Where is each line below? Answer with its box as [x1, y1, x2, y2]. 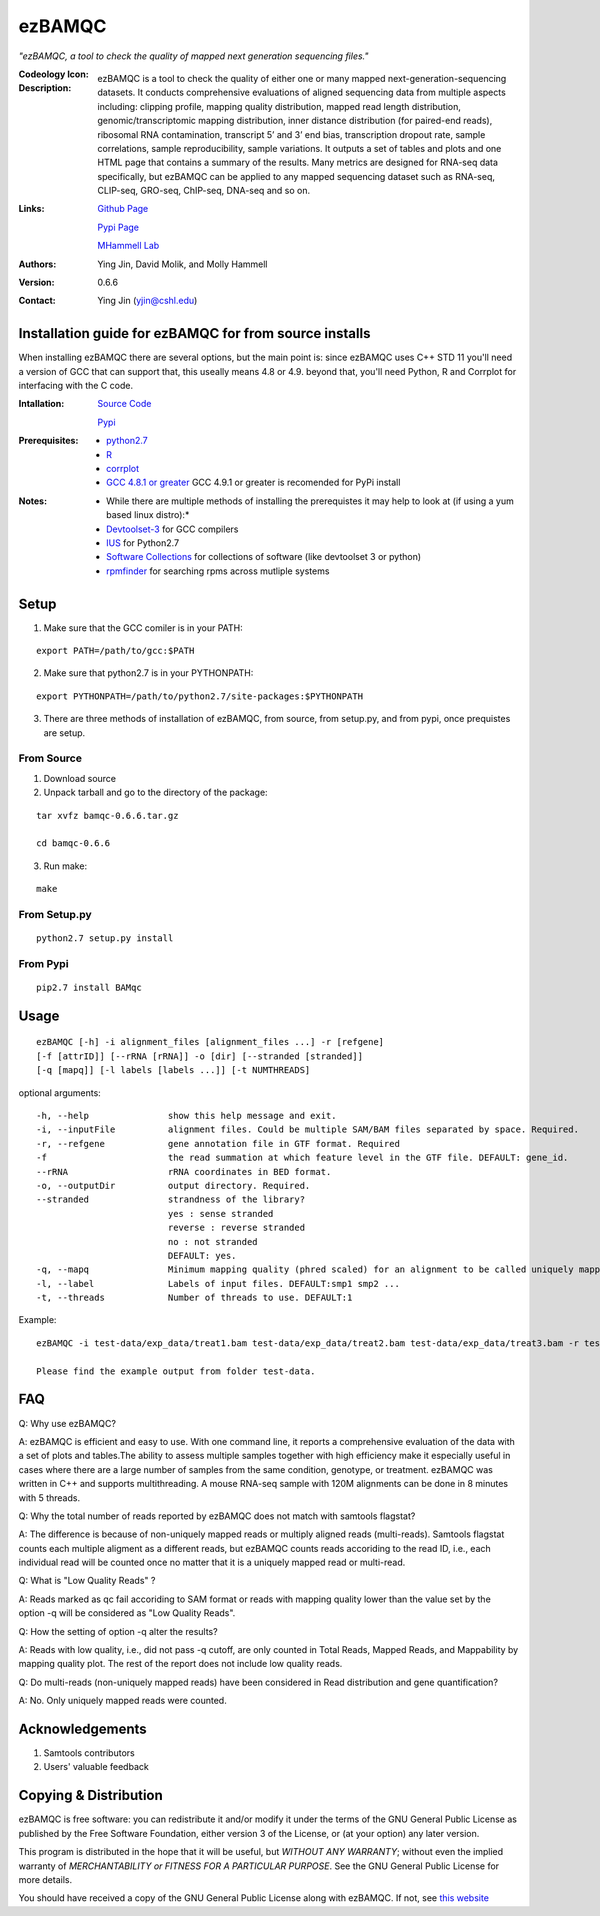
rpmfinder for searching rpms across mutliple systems [106, 565, 330, 577]
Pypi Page [97, 221, 140, 233]
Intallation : [18, 398, 65, 410]
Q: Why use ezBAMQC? [18, 1417, 117, 1429]
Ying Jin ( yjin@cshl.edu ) [97, 295, 198, 307]
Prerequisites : [18, 435, 79, 447]
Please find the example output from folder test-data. [36, 1365, 316, 1377]
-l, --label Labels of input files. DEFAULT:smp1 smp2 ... [36, 1278, 400, 1289]
